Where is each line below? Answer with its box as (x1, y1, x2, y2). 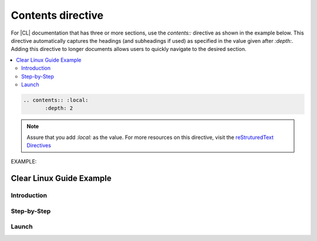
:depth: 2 (45, 105, 73, 111)
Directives (26, 142, 51, 149)
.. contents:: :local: (23, 97, 89, 103)
